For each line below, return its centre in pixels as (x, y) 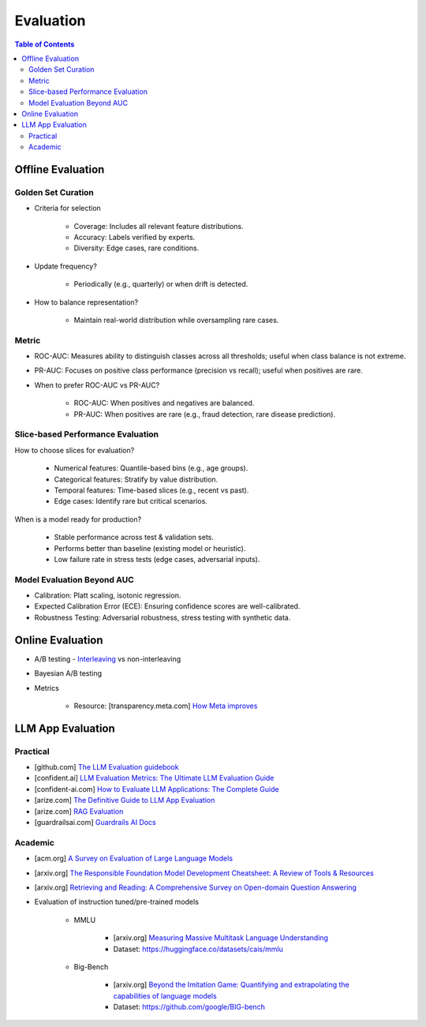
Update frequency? (66, 266)
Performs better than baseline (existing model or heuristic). (150, 548)
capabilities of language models (165, 995)
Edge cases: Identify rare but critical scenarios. (131, 501)
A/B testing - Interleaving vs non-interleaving (108, 658)
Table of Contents (45, 44)
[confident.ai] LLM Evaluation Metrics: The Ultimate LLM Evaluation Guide (154, 778)
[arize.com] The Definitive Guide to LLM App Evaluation (125, 800)
